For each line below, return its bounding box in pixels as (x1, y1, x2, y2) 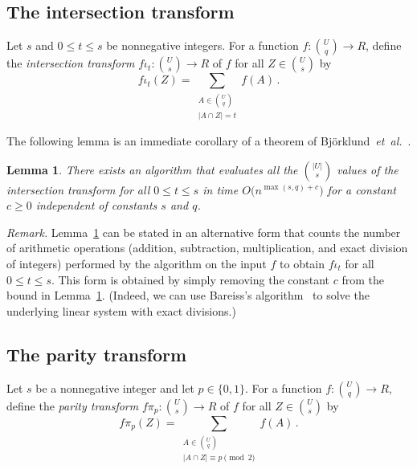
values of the (337, 161, 399, 177)
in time (202, 181, 239, 198)
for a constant (327, 181, 396, 198)
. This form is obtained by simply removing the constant (51, 271, 330, 288)
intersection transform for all (6, 181, 150, 198)
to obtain (280, 255, 325, 271)
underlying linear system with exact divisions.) (6, 302, 236, 319)
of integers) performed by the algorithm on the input (6, 255, 267, 271)
